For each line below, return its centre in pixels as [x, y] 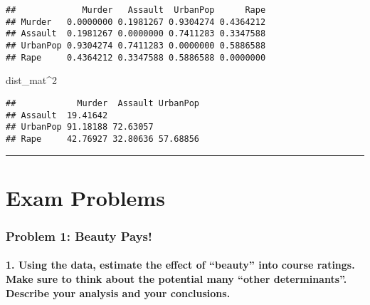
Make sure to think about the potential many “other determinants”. [176, 278]
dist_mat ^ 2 [32, 80]
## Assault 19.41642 [57, 115]
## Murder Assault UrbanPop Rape [136, 10]
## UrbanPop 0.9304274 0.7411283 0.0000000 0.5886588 [136, 45]
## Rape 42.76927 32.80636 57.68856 [103, 139]
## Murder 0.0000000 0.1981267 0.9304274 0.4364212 [136, 22]
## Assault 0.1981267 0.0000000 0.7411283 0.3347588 [136, 34]
